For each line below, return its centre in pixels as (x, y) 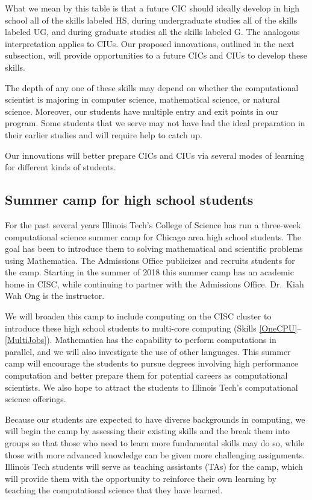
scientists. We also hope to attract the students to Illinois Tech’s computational (151, 387)
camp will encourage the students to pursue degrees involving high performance (152, 363)
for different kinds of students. (61, 167)
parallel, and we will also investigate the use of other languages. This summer (148, 351)
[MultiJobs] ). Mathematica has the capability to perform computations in (141, 340)
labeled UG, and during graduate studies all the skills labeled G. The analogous (152, 32)
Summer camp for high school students (129, 200)
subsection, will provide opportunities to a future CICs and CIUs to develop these (156, 55)
